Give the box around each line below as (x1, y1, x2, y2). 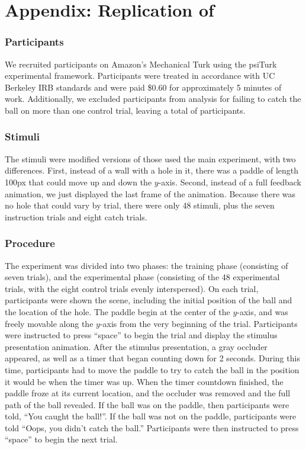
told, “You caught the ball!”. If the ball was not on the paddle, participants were (5, 410, 297, 422)
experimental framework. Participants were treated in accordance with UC (5, 69, 275, 82)
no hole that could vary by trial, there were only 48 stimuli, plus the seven (5, 199, 275, 211)
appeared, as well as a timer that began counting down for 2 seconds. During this (5, 352, 300, 364)
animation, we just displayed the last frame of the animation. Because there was (5, 187, 296, 200)
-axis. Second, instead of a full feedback (158, 175, 301, 188)
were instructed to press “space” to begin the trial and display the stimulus (5, 329, 278, 341)
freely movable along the (5, 317, 94, 329)
